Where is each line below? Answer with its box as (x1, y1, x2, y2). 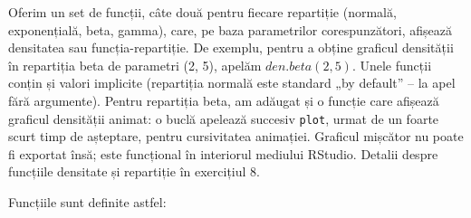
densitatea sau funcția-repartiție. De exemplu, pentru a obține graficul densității (8, 38, 454, 57)
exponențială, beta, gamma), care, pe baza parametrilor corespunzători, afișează (8, 20, 452, 39)
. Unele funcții (351, 55, 432, 74)
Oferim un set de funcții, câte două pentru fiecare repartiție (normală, (8, 3, 397, 21)
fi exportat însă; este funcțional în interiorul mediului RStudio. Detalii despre (8, 144, 438, 163)
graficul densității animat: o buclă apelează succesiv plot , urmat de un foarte (8, 109, 439, 128)
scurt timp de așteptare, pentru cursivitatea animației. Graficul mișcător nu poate (8, 127, 464, 146)
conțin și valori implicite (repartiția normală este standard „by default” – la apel (8, 73, 456, 92)
